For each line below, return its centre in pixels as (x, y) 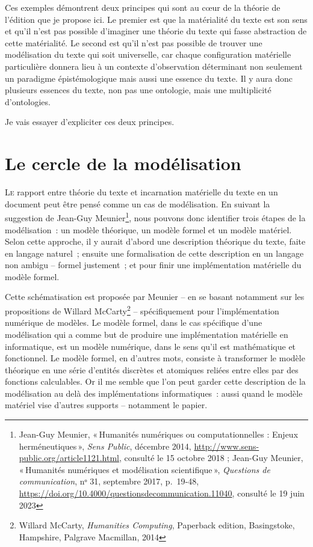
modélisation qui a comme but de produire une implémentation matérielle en (147, 334)
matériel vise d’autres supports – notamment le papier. (106, 405)
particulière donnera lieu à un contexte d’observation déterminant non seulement (154, 66)
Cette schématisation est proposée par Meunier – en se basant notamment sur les (155, 297)
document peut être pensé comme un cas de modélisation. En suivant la (138, 203)
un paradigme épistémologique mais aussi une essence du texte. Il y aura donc (149, 78)
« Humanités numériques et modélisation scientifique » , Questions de (144, 469)
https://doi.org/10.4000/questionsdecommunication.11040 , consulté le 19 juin (162, 493)
